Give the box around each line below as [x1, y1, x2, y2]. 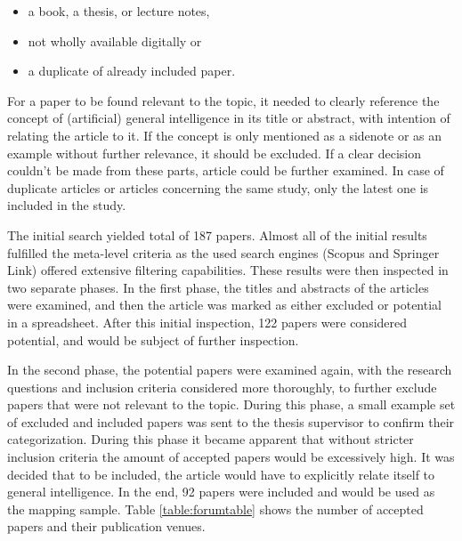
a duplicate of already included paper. [28, 61, 236, 80]
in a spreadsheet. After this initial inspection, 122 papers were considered [7, 312, 408, 331]
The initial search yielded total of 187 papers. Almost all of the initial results [7, 225, 427, 244]
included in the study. [7, 196, 126, 214]
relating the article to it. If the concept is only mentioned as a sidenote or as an [7, 125, 442, 144]
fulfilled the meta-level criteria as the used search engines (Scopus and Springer [7, 243, 440, 262]
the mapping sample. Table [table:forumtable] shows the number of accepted [7, 499, 424, 518]
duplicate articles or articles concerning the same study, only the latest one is [7, 178, 429, 197]
